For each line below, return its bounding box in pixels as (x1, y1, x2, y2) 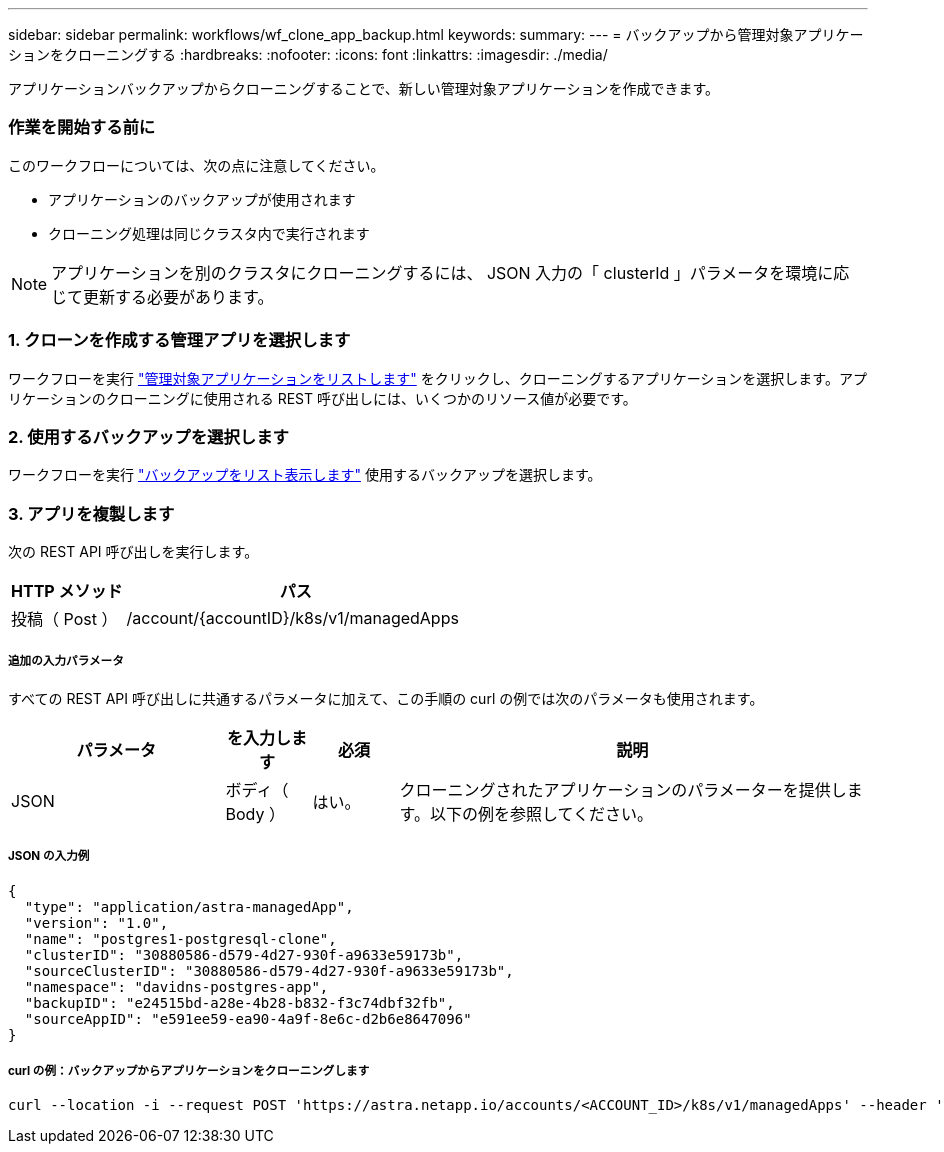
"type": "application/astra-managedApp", (24, 898, 354, 915)
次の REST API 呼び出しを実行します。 (8, 543, 259, 560)
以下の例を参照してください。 (429, 803, 653, 824)
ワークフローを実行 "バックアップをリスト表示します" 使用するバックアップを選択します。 (8, 466, 602, 484)
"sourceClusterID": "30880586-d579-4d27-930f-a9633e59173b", (24, 962, 514, 979)
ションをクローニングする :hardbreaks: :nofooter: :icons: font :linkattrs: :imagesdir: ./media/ (8, 46, 608, 63)
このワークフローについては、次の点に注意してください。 (8, 156, 385, 174)
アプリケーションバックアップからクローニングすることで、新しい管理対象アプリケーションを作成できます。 (8, 80, 720, 97)
